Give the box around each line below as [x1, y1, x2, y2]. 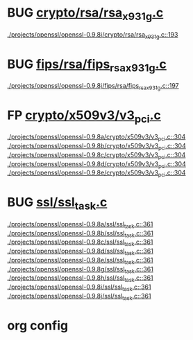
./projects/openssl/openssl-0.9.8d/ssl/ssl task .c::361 [7, 247, 154, 257]
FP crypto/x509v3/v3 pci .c [7, 107, 161, 125]
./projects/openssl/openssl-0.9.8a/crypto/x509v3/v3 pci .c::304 [7, 133, 186, 143]
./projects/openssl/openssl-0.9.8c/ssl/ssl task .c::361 [7, 238, 153, 248]
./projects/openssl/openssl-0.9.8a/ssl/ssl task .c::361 [7, 220, 153, 230]
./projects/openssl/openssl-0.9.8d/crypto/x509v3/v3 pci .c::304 [7, 159, 186, 170]
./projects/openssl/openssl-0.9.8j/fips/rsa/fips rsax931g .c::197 [7, 81, 179, 91]
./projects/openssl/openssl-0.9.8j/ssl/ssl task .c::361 [7, 292, 151, 302]
